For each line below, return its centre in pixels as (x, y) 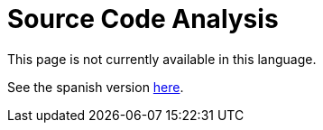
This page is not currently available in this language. (162, 59)
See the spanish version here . (96, 87)
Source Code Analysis (143, 19)
